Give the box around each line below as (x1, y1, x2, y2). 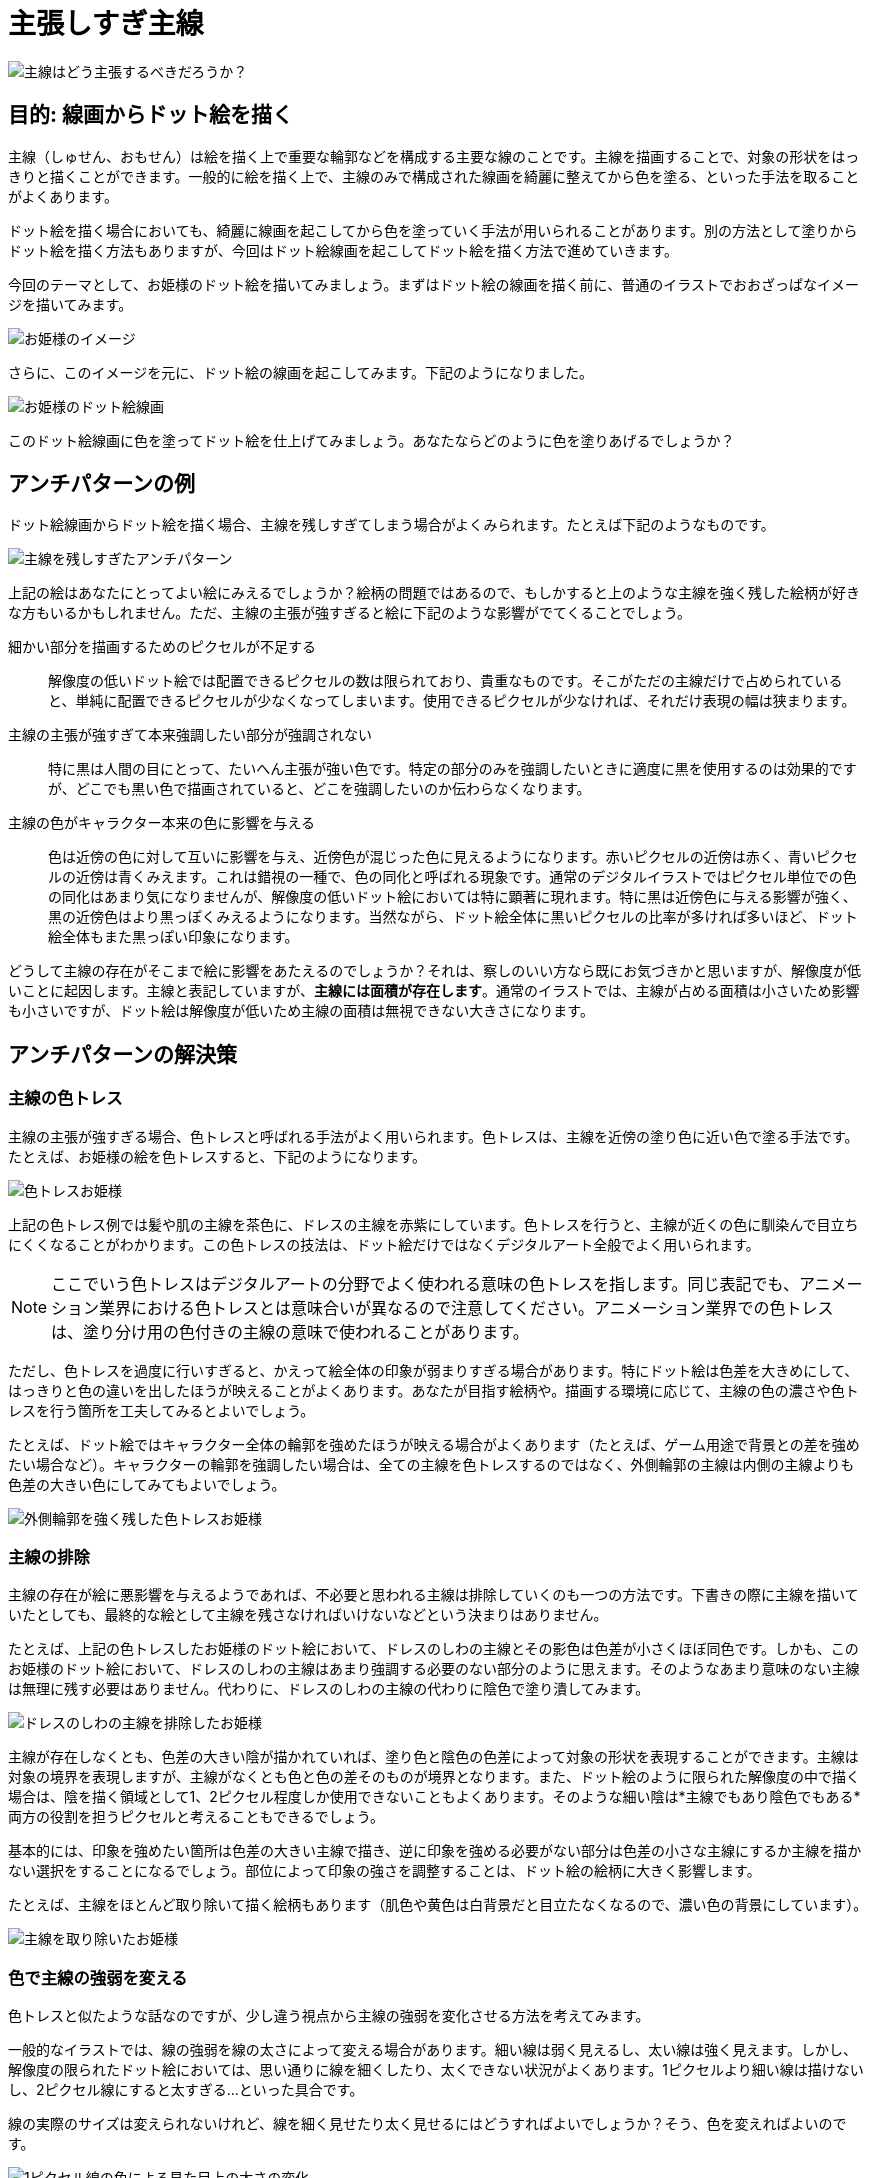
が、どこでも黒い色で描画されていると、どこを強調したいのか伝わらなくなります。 (48, 780, 591, 798)
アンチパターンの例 (8, 471, 196, 497)
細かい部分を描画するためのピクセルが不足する (8, 638, 316, 656)
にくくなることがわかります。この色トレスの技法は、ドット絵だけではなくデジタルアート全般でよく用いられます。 (8, 1235, 760, 1253)
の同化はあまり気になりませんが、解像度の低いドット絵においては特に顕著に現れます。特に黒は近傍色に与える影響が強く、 (48, 888, 857, 906)
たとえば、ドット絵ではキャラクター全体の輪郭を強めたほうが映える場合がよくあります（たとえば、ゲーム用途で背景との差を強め (8, 1435, 860, 1453)
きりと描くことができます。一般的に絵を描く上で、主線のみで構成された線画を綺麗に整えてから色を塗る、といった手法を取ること (8, 167, 860, 185)
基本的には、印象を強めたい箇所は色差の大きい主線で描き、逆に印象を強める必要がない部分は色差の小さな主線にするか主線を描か (8, 1842, 862, 1860)
